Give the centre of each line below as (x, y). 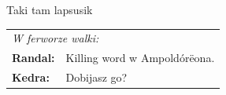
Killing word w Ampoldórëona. (140, 58)
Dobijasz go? (96, 77)
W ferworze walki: (56, 38)
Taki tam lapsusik (50, 9)
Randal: (33, 58)
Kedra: (31, 77)
